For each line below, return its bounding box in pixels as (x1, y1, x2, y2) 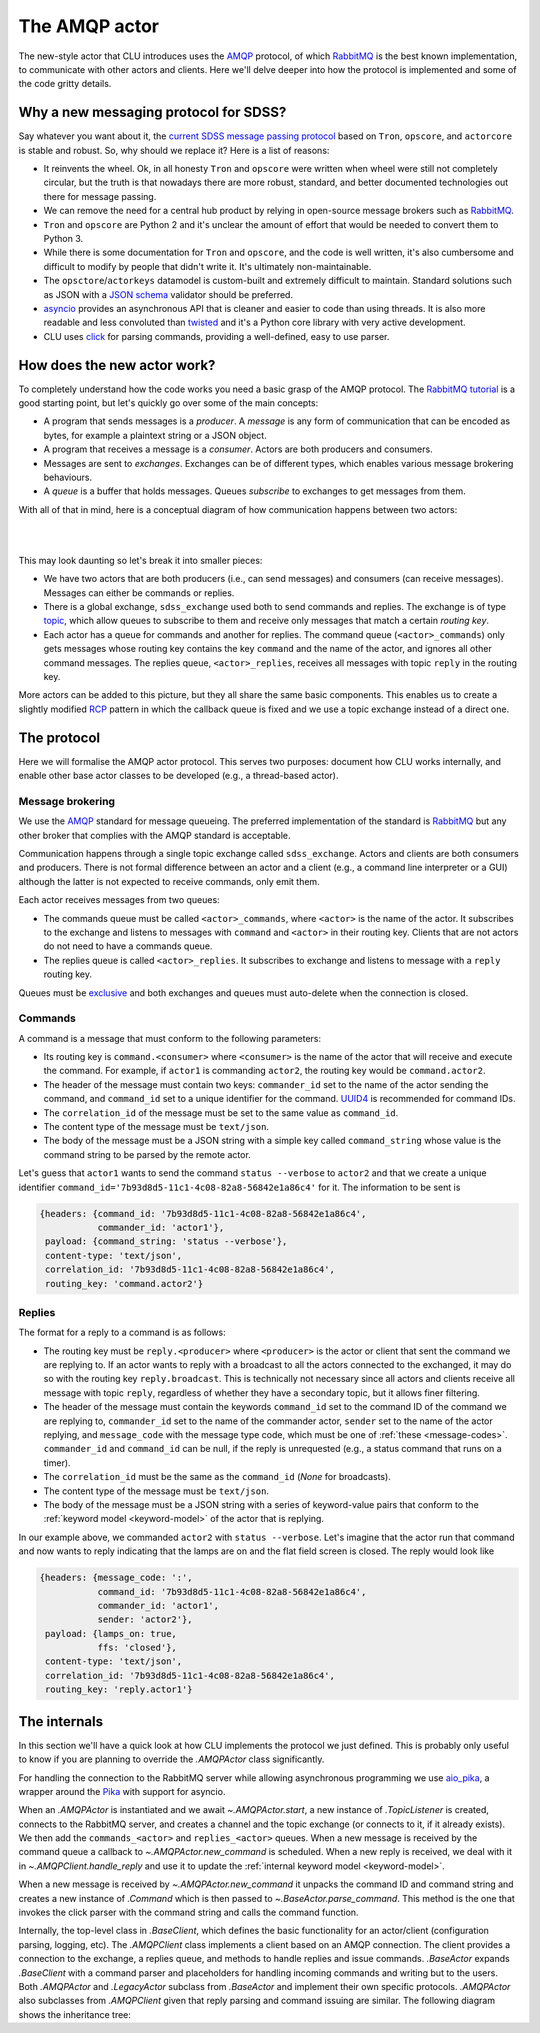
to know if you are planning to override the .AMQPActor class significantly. (18, 1753, 325, 1765)
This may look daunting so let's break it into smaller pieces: (18, 554, 263, 566)
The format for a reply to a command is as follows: (18, 1326, 226, 1339)
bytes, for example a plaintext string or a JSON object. (43, 429, 267, 441)
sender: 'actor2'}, (97, 1614, 194, 1625)
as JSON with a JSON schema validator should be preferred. (43, 288, 294, 300)
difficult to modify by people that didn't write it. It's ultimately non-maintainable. (43, 260, 372, 272)
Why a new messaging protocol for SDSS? (18, 104, 287, 121)
